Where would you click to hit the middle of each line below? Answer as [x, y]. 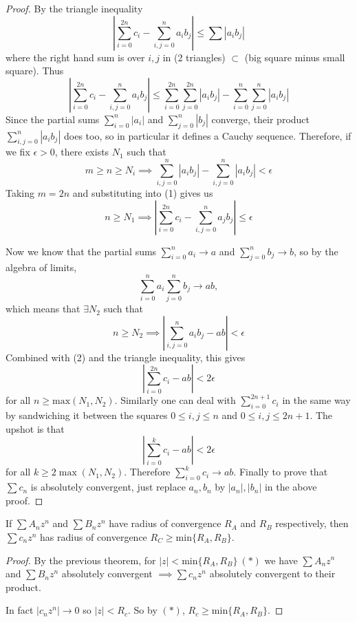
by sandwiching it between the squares [87, 415]
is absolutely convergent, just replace [108, 487]
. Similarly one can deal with [175, 400]
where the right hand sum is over [75, 57]
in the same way [316, 400]
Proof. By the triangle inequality [74, 8]
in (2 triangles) [194, 57]
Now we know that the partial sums [81, 251]
